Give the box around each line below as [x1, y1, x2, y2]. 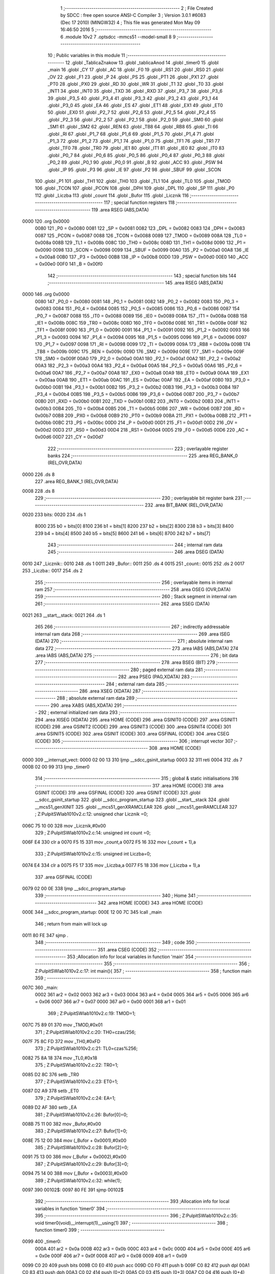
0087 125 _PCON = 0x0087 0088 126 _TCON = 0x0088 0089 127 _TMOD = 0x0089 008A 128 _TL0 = [35, 232, 247, 238]
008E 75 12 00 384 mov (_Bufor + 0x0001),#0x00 [22, 1137, 127, 1144]
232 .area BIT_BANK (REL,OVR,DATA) [145, 502, 224, 508]
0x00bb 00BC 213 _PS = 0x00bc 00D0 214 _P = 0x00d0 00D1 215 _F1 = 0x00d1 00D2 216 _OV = [35, 419, 238, 426]
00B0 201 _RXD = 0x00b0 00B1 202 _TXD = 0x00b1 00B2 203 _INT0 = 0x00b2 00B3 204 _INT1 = [35, 398, 240, 405]
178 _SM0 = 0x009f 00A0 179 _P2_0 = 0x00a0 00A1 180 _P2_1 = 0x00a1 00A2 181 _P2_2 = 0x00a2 [35, 355, 241, 361]
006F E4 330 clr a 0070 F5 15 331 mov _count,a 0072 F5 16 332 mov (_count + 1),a [22, 839, 196, 845]
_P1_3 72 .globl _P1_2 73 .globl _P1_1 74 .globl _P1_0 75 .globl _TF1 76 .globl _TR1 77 [47, 138, 220, 144]
